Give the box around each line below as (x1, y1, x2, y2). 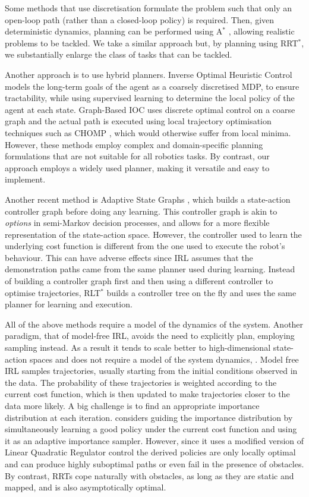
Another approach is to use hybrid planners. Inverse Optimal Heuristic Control (5, 68, 292, 80)
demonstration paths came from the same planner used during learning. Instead (5, 263, 295, 275)
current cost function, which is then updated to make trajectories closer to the (5, 388, 290, 400)
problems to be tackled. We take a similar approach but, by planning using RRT (5, 36, 298, 49)
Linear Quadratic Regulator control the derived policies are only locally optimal (5, 446, 296, 458)
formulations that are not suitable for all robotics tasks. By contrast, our (5, 150, 270, 162)
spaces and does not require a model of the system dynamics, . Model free (29, 353, 299, 365)
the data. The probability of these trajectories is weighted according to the (5, 376, 277, 388)
